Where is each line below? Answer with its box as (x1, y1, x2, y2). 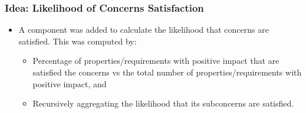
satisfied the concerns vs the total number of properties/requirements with (32, 66, 302, 78)
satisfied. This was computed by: (18, 35, 137, 47)
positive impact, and (32, 77, 107, 90)
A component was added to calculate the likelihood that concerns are (18, 23, 269, 36)
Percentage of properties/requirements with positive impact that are (32, 54, 279, 67)
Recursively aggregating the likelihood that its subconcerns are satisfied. (32, 97, 294, 109)
